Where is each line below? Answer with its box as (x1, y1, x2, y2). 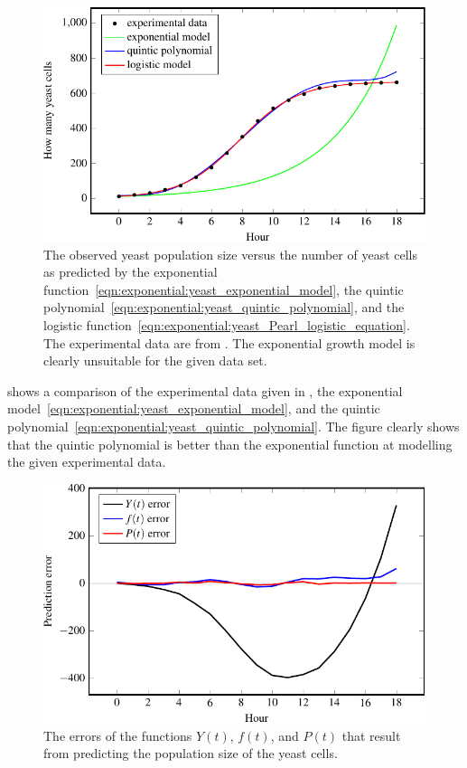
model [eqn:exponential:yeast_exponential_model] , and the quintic (7, 399, 380, 418)
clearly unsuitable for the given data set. (43, 351, 267, 370)
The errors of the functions (43, 725, 192, 744)
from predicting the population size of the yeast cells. (43, 744, 338, 763)
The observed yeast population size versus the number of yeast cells (43, 244, 417, 263)
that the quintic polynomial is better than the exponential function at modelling (7, 434, 453, 453)
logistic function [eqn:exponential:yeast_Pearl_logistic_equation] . (43, 316, 410, 335)
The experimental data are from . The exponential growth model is (43, 333, 416, 352)
